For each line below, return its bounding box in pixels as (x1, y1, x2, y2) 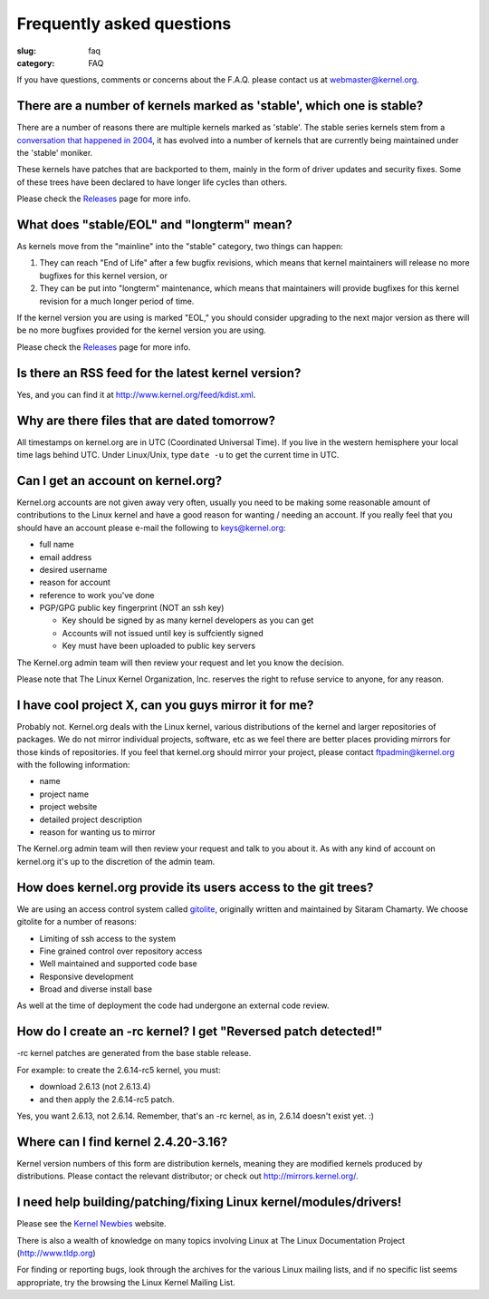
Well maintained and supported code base (39, 958, 198, 969)
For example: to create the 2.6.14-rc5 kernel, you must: (16, 1064, 221, 1075)
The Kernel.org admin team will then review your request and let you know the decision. (16, 657, 344, 668)
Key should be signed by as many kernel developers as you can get (62, 615, 314, 625)
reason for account (39, 577, 110, 588)
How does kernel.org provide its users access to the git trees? (16, 879, 374, 895)
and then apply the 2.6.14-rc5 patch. (39, 1093, 176, 1105)
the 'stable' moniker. (16, 148, 93, 159)
